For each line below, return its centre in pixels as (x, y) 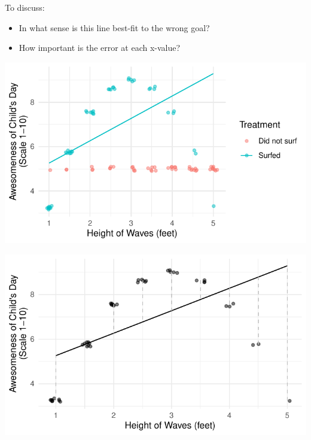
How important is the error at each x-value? (100, 48)
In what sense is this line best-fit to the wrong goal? (114, 27)
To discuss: (25, 7)
